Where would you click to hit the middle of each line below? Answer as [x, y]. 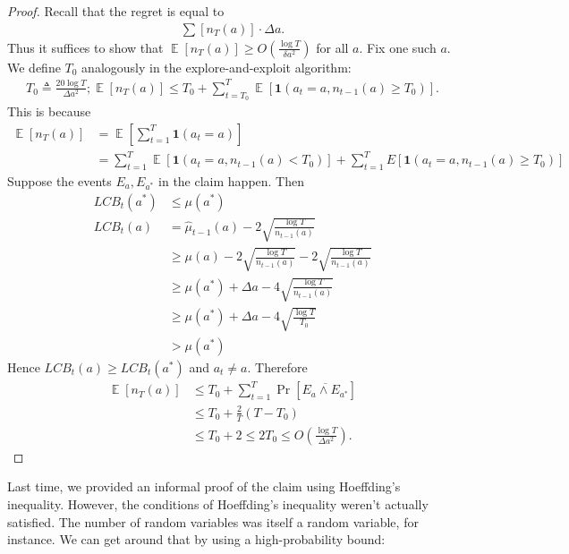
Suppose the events [59, 180]
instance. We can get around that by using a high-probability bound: [196, 539]
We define [34, 67]
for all [332, 47]
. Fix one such [398, 47]
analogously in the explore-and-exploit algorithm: [217, 67]
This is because [49, 111]
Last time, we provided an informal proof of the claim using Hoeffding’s [204, 486]
